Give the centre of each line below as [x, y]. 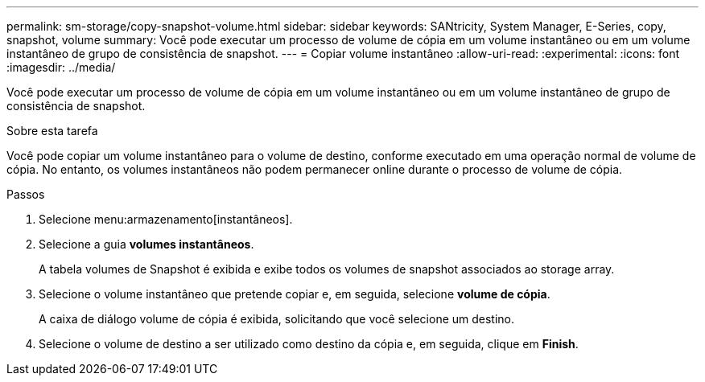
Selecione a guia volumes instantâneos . [146, 244]
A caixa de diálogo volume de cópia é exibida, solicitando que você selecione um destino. [277, 319]
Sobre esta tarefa [52, 131]
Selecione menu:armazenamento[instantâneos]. [166, 219]
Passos [26, 194]
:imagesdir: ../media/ [61, 67]
